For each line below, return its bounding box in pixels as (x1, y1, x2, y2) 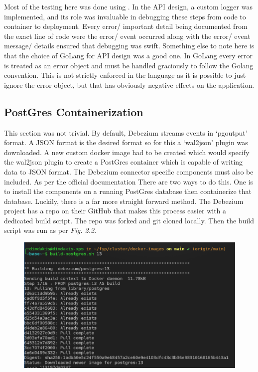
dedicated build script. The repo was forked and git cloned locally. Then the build (4, 215, 254, 225)
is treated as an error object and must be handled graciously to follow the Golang (4, 60, 254, 70)
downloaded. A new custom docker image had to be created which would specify (4, 147, 250, 157)
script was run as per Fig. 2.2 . (4, 225, 97, 235)
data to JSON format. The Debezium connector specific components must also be (4, 166, 254, 177)
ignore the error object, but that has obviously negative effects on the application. (4, 79, 255, 90)
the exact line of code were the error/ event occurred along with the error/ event (4, 30, 251, 41)
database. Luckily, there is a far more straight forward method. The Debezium (4, 195, 244, 206)
